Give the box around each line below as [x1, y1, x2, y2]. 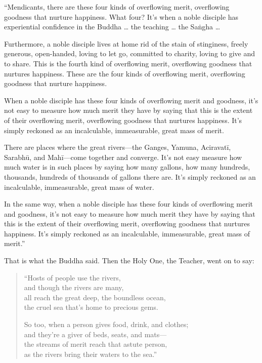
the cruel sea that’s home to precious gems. [24, 302, 158, 312]
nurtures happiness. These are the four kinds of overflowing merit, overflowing [4, 68, 245, 78]
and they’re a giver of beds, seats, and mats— [24, 329, 167, 339]
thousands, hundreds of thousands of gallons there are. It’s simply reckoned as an [4, 171, 256, 182]
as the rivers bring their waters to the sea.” [24, 348, 157, 359]
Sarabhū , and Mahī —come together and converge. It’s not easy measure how [4, 151, 242, 162]
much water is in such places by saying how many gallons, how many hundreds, [4, 162, 250, 172]
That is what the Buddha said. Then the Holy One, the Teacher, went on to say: [4, 255, 254, 266]
